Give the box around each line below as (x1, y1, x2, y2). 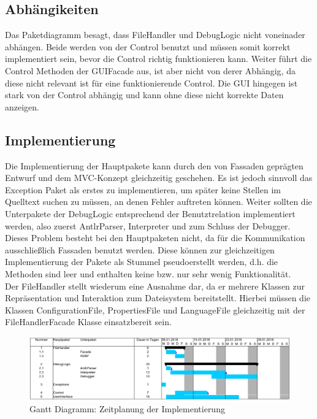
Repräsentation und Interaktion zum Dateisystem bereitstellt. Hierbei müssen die (5, 291, 310, 304)
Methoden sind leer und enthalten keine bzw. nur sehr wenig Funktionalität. (5, 267, 291, 280)
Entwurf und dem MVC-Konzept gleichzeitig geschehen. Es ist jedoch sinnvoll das (5, 171, 313, 184)
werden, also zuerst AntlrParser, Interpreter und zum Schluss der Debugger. (5, 219, 291, 232)
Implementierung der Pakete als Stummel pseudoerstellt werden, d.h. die (5, 255, 278, 268)
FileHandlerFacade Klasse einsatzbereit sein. (5, 315, 172, 328)
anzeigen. (5, 100, 39, 113)
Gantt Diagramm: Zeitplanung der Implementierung (29, 402, 225, 415)
